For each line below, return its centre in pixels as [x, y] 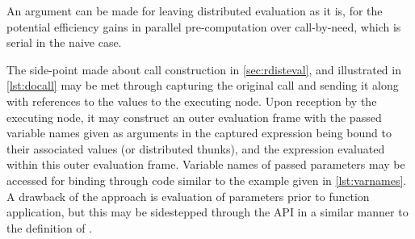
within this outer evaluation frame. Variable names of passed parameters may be [206, 164]
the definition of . [50, 227]
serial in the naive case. [64, 42]
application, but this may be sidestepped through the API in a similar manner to [207, 212]
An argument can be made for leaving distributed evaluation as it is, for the [195, 10]
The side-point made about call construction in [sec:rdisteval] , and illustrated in [204, 69]
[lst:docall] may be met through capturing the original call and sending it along [203, 85]
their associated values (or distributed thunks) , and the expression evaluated [196, 148]
